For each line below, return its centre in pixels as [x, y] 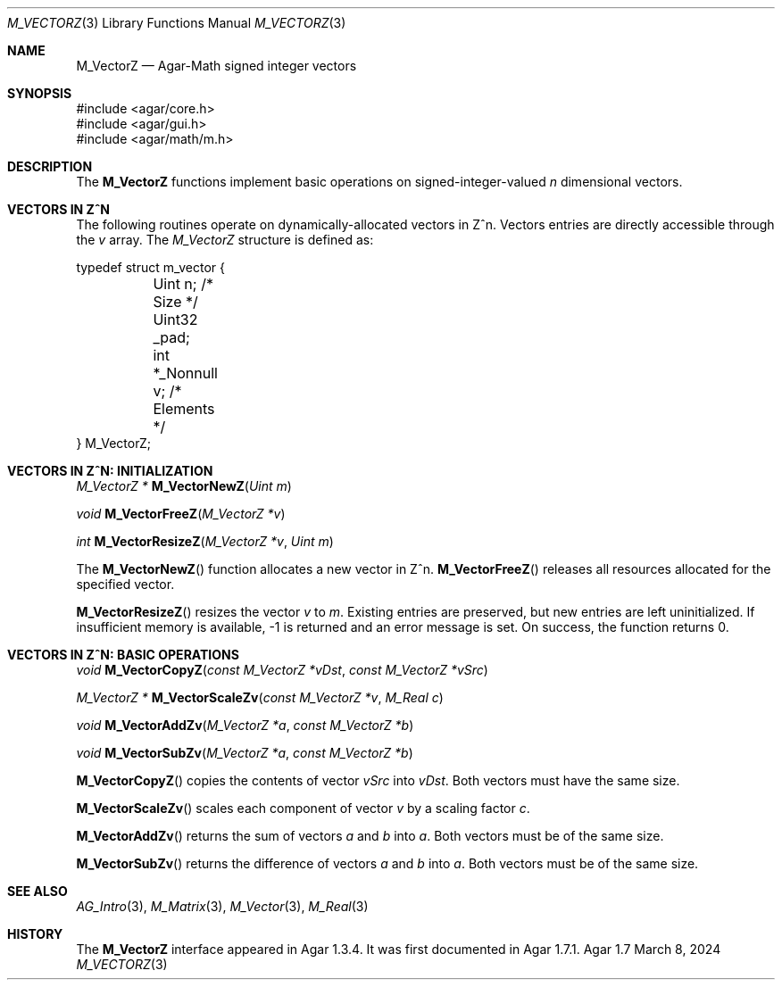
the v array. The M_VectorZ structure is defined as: [225, 240]
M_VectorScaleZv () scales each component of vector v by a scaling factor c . [303, 808]
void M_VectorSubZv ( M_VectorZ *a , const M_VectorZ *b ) [245, 753]
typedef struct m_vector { [151, 267]
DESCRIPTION [50, 166]
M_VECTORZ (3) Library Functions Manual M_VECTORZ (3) [177, 23]
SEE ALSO [37, 891]
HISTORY [35, 934]
